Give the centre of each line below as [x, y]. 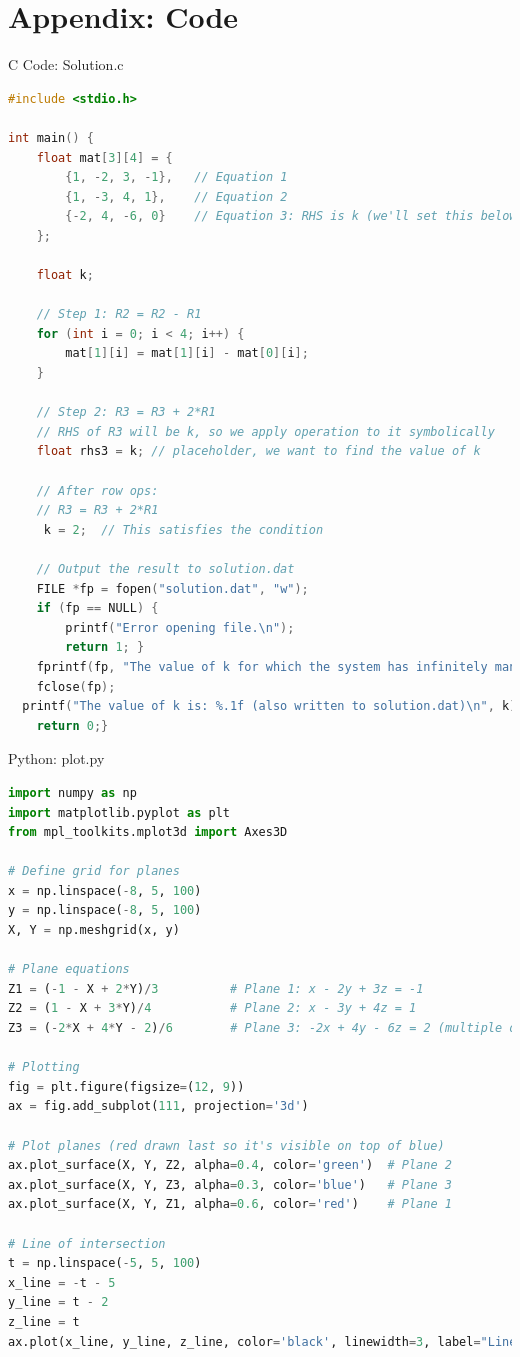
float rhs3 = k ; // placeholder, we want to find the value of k [258, 451]
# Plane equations [69, 969]
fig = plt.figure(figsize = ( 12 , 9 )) [126, 1086]
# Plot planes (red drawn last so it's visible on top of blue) [226, 1145]
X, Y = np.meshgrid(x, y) [94, 930]
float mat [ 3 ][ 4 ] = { [104, 157]
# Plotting [44, 1067]
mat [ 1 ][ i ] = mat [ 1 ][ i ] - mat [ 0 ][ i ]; [187, 353]
